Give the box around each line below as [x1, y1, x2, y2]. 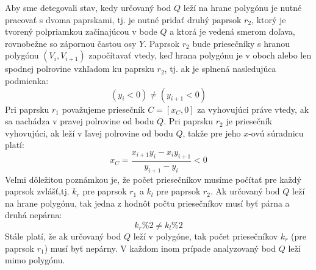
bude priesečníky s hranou [192, 37, 290, 49]
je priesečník [226, 115, 272, 127]
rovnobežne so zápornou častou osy [5, 37, 137, 49]
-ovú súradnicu [248, 126, 304, 139]
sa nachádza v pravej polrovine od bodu [5, 115, 154, 127]
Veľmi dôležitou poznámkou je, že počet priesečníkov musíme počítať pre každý [5, 172, 301, 185]
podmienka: [5, 74, 49, 87]
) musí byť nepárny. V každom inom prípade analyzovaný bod [44, 241, 276, 254]
